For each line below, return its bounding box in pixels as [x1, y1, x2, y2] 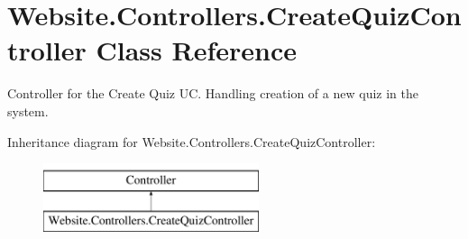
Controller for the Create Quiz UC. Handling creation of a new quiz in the [7, 84, 418, 103]
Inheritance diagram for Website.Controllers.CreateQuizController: [7, 132, 376, 151]
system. [7, 101, 49, 120]
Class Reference [96, 32, 297, 69]
